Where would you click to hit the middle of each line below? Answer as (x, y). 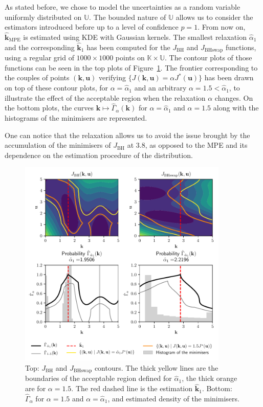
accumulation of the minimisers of (58, 145)
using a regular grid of (39, 58)
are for (36, 388)
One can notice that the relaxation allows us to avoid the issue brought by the (127, 135)
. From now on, (222, 27)
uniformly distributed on (43, 17)
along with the (236, 108)
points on (130, 58)
